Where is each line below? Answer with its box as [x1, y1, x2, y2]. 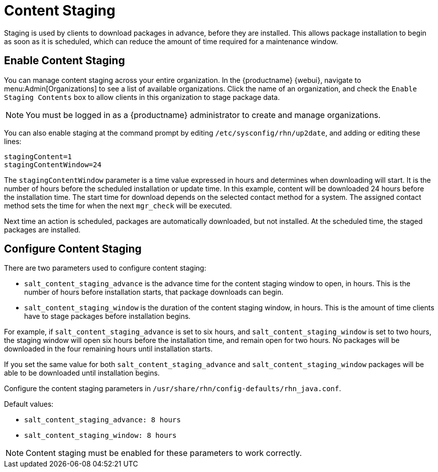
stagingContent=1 [4, 152, 72, 161]
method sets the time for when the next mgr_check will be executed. [4, 201, 232, 210]
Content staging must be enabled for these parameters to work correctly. [26, 448, 302, 458]
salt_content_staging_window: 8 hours [24, 431, 177, 440]
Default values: [4, 400, 54, 409]
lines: [4, 137, 22, 146]
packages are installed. [4, 225, 81, 234]
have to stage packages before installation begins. [24, 312, 191, 321]
